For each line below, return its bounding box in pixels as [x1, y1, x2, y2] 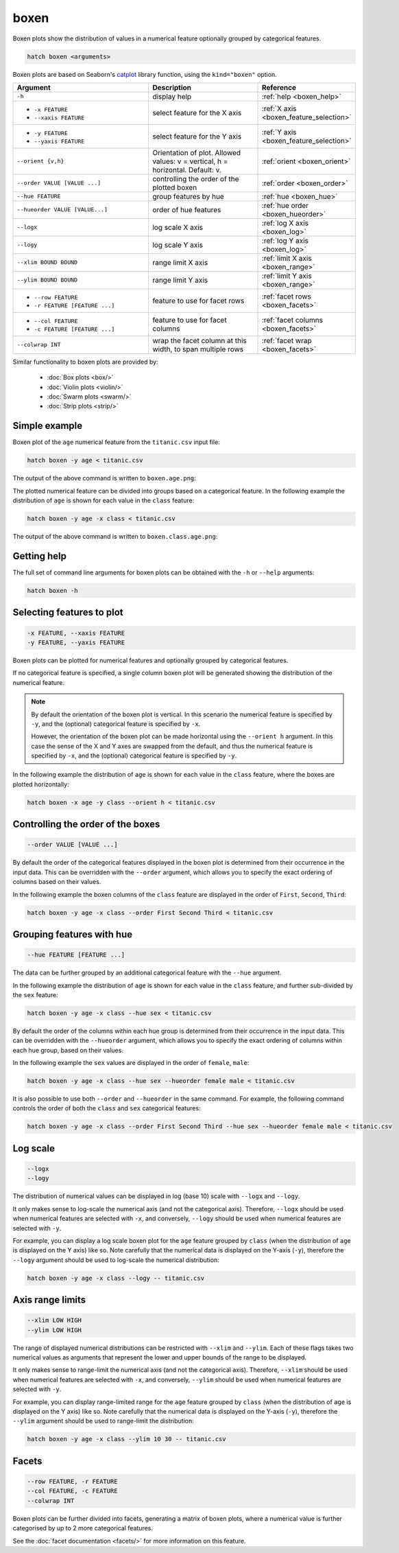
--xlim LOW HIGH [27, 1316, 82, 1324]
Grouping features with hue [12, 929, 133, 940]
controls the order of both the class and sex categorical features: [12, 1104, 202, 1112]
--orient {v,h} [16, 158, 64, 165]
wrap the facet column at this [152, 336, 247, 345]
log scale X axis [152, 222, 204, 232]
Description [152, 82, 192, 92]
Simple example [12, 420, 83, 432]
